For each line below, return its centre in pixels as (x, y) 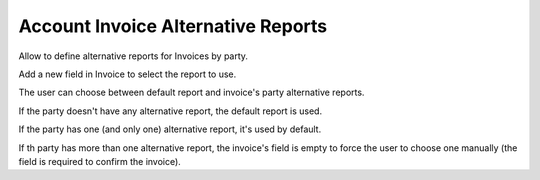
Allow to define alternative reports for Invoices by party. (133, 56)
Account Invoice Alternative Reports (173, 26)
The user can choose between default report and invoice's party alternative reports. (191, 92)
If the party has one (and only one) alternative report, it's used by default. (170, 129)
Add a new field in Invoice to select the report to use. (127, 74)
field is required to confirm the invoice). (100, 161)
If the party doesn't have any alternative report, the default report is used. (170, 111)
